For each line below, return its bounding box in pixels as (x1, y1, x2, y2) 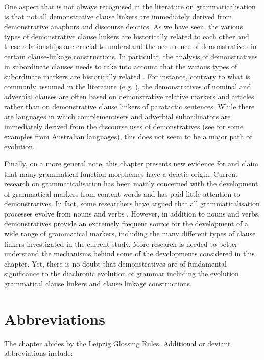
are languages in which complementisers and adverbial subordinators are (4, 111, 231, 122)
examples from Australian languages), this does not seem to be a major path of (4, 131, 252, 141)
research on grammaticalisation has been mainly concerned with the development (4, 178, 258, 189)
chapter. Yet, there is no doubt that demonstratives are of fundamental (4, 258, 227, 269)
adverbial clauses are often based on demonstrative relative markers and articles (4, 91, 254, 102)
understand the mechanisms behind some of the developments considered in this (4, 248, 255, 259)
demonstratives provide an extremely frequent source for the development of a (4, 218, 249, 229)
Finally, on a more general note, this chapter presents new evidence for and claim (4, 158, 258, 169)
